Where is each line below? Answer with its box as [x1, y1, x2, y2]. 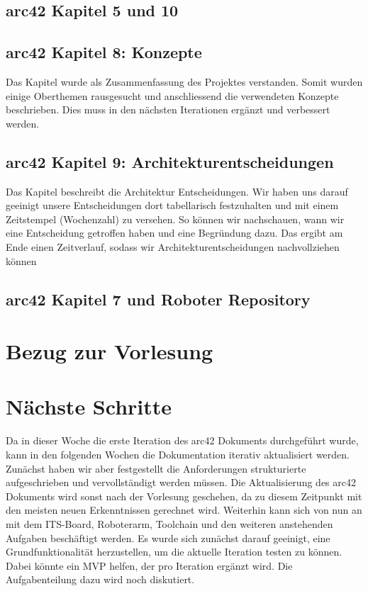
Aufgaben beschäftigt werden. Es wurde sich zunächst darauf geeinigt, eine [6, 530, 330, 545]
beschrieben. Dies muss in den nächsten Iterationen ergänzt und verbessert [6, 102, 330, 117]
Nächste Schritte [6, 392, 172, 421]
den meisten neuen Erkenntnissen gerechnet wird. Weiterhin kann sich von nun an [6, 502, 362, 517]
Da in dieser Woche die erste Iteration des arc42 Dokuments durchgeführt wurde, [6, 433, 359, 448]
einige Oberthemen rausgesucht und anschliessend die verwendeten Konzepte [6, 88, 339, 103]
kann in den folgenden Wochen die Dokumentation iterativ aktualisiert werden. [6, 447, 350, 461]
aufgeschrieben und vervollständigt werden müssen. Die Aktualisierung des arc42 [6, 475, 356, 490]
